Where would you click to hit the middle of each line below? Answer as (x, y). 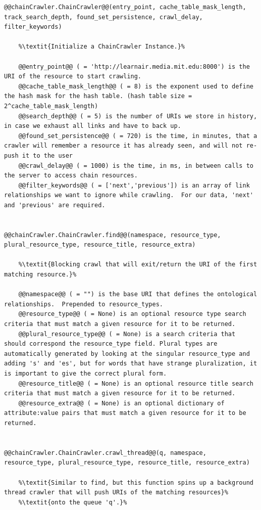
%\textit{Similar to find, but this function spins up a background (136, 482)
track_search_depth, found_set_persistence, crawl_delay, (103, 17)
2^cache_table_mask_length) (51, 106)
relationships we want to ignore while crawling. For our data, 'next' (129, 195)
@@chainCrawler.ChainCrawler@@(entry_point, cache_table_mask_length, (125, 7)
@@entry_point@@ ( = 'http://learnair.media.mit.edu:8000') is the (134, 66)
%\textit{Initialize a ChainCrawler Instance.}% (101, 47)
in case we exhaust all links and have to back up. (93, 126)
